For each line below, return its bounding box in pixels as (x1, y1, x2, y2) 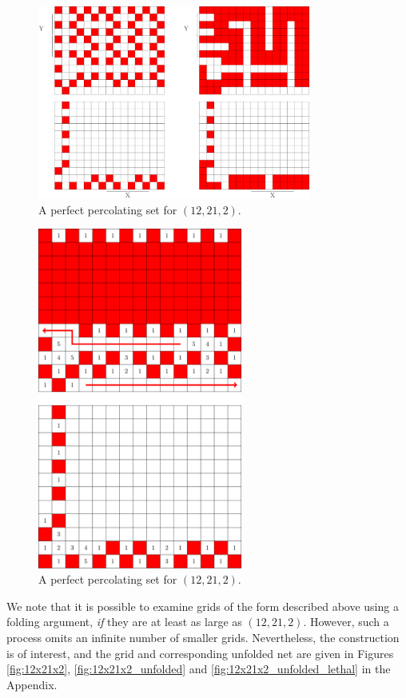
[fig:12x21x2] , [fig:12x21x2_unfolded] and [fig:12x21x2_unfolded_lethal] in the (6, 660, 391, 677)
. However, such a (303, 613, 389, 630)
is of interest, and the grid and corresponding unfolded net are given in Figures (6, 644, 394, 661)
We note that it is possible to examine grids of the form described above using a (6, 597, 399, 614)
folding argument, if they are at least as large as (6, 613, 242, 630)
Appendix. (6, 676, 58, 692)
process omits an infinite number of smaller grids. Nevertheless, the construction (6, 628, 400, 645)
